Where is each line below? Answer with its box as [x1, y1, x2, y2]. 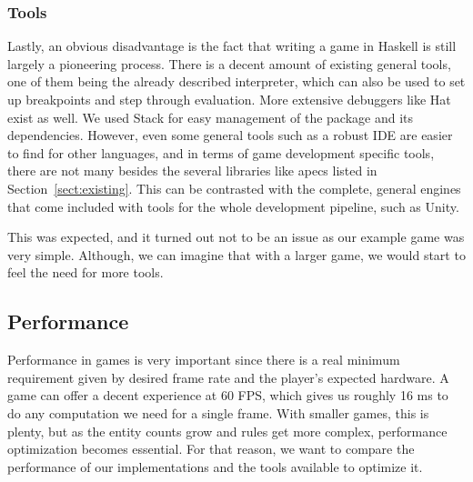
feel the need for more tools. [7, 263, 164, 282]
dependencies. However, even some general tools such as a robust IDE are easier [7, 126, 453, 145]
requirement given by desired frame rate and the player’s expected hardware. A [7, 367, 449, 387]
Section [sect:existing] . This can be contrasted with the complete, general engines [7, 178, 461, 197]
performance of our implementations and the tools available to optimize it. [7, 457, 423, 476]
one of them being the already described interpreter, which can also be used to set [7, 72, 466, 91]
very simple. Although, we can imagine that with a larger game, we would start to [7, 245, 466, 264]
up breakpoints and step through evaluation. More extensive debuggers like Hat [7, 90, 451, 108]
